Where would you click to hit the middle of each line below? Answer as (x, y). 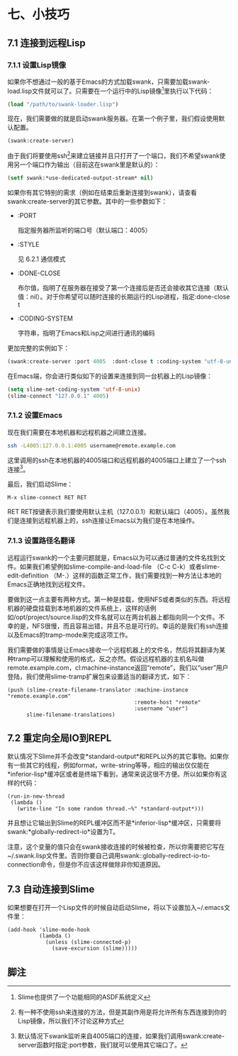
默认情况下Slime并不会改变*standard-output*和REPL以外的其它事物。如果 (115, 757)
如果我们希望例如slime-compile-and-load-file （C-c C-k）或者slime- (120, 566)
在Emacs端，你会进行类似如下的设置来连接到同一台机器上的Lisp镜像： (110, 376)
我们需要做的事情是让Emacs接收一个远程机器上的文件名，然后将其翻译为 (113, 650)
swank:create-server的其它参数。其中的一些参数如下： (87, 201)
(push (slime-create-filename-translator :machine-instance (98, 690)
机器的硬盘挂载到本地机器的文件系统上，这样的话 (79, 608)
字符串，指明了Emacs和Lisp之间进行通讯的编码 (86, 333)
